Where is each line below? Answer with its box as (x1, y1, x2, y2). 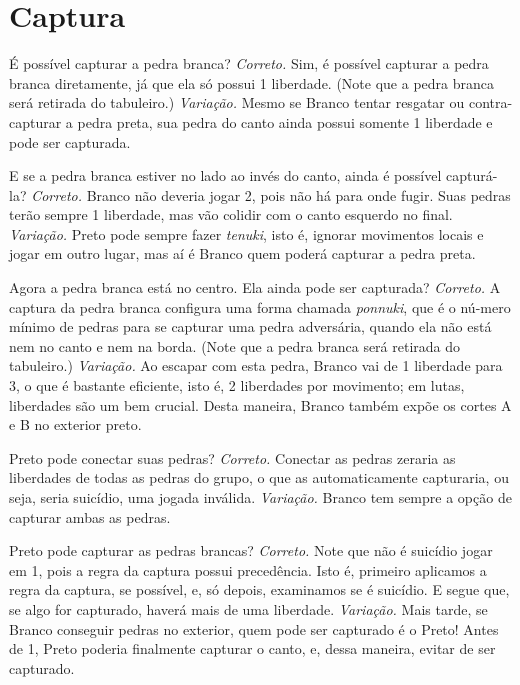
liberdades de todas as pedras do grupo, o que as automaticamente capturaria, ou (9, 467, 509, 488)
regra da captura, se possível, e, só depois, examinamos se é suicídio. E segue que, (9, 579, 510, 600)
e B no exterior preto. (9, 414, 142, 435)
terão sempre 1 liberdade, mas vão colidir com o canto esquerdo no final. (9, 204, 453, 225)
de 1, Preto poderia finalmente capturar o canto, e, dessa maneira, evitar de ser (9, 638, 496, 659)
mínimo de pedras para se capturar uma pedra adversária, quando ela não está (9, 316, 492, 337)
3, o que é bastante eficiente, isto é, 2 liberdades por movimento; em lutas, (9, 375, 465, 396)
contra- (468, 92, 513, 113)
